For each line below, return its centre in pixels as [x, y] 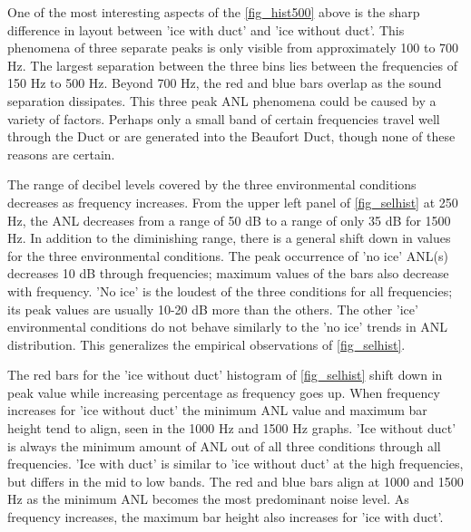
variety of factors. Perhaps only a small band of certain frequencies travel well [224, 118]
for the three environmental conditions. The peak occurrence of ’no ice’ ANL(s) [228, 255]
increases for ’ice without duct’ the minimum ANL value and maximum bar [217, 410]
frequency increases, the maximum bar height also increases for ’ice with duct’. [226, 517]
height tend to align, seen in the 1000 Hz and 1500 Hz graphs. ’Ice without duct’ [232, 428]
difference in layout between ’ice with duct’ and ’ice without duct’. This [206, 29]
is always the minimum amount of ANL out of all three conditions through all [224, 445]
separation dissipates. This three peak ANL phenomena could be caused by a [222, 100]
